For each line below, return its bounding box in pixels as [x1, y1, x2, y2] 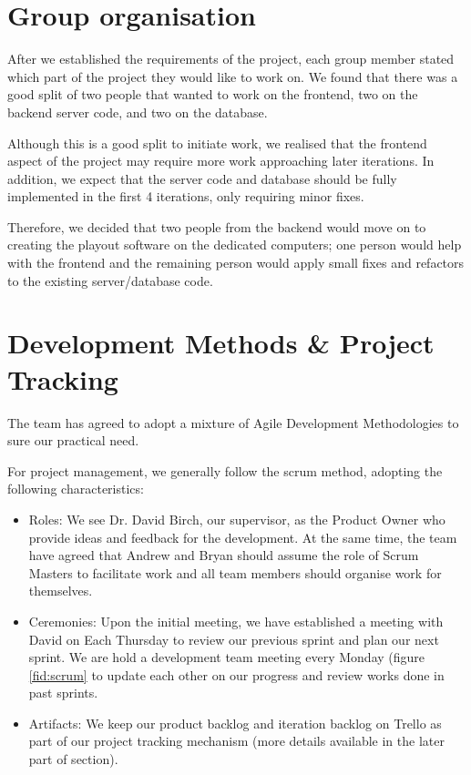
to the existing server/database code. [7, 270, 213, 290]
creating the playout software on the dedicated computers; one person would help [7, 235, 462, 254]
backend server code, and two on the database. [7, 102, 268, 121]
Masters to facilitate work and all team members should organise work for [28, 563, 442, 582]
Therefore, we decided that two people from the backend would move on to [7, 217, 426, 236]
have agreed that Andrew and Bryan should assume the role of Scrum [28, 546, 419, 565]
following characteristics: [7, 479, 144, 498]
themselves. [28, 581, 93, 600]
